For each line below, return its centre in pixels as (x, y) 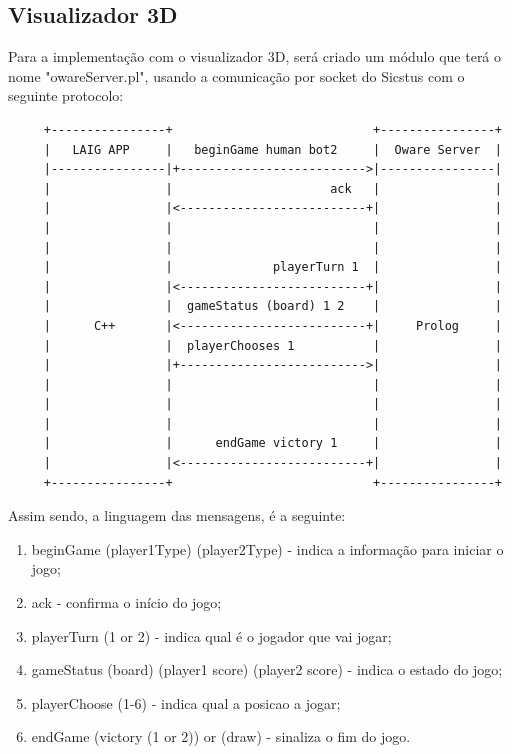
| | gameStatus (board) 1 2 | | (272, 306)
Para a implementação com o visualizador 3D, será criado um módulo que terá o (255, 56)
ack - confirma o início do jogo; (126, 602)
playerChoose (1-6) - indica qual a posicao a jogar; (186, 702)
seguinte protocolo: (66, 95)
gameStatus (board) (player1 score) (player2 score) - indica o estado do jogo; (267, 669)
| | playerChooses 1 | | (272, 345)
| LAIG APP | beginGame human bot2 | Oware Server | (272, 149)
